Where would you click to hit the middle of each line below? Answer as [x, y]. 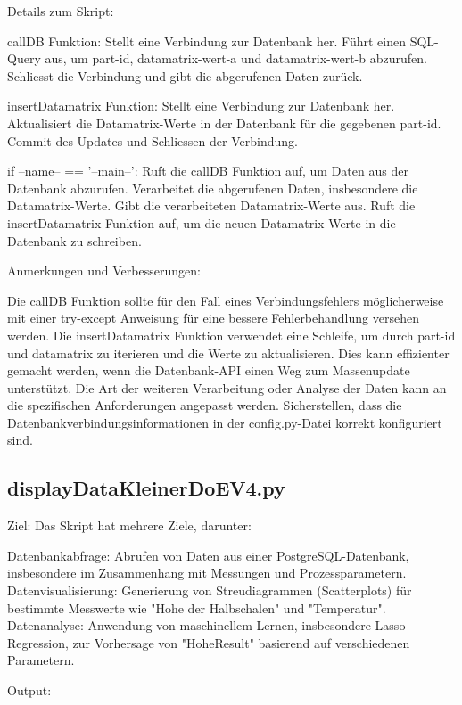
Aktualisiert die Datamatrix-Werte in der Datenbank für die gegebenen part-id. [224, 123]
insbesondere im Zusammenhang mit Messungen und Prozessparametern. [207, 573]
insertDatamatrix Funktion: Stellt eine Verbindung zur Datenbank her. [201, 106]
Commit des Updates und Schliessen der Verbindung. [153, 140]
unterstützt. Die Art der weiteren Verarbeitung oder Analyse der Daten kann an [227, 387]
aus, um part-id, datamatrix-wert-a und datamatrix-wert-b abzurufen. [236, 58]
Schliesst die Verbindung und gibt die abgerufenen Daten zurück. [185, 75]
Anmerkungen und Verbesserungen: [104, 271]
